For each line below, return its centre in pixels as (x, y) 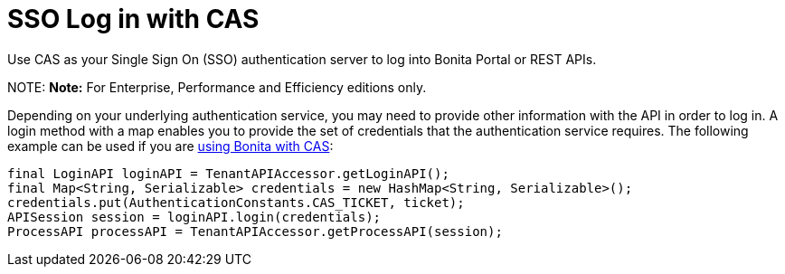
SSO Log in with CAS (133, 19)
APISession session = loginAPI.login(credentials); (194, 217)
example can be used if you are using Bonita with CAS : (170, 146)
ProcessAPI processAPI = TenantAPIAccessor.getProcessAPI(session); (255, 231)
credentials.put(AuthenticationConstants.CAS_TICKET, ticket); (236, 202)
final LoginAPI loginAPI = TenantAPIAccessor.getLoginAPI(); (228, 173)
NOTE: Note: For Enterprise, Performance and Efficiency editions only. (217, 87)
